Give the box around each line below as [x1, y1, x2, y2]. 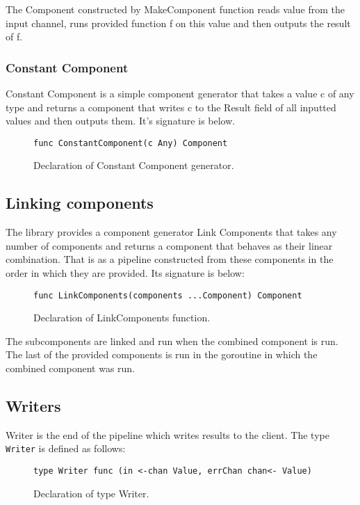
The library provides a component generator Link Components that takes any [6, 225, 337, 239]
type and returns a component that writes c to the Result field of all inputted [6, 99, 336, 114]
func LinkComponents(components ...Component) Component [33, 290, 302, 300]
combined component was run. [6, 361, 136, 376]
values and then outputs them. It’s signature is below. [6, 113, 236, 128]
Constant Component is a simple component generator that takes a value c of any [6, 86, 354, 100]
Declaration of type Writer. [33, 486, 149, 500]
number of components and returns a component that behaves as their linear [6, 238, 333, 252]
